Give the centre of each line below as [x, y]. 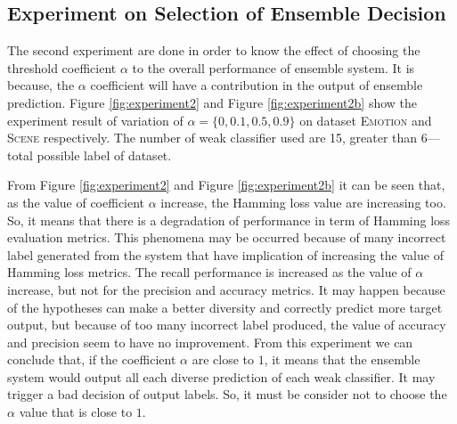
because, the [41, 85]
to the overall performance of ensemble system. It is [273, 67]
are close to [223, 359]
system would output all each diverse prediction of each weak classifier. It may [221, 376]
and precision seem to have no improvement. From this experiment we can [210, 342]
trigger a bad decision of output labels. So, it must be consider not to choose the [227, 394]
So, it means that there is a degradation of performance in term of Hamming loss [229, 220]
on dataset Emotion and [366, 120]
